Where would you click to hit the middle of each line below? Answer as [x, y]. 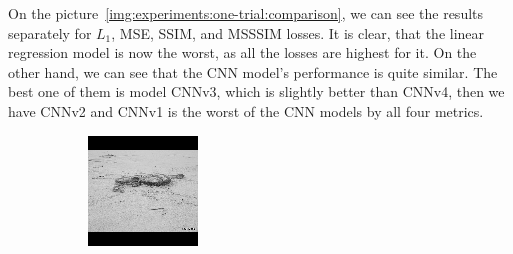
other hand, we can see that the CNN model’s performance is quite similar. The [253, 71]
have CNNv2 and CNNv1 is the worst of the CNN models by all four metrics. [246, 110]
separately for [50, 32]
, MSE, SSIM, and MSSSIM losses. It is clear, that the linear [298, 32]
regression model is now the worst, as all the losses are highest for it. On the [242, 52]
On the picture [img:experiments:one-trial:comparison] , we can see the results [246, 13]
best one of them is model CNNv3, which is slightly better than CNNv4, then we [256, 91]
